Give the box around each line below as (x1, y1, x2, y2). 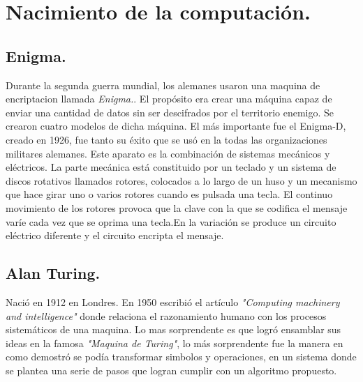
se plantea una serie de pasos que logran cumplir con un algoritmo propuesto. (6, 362, 337, 377)
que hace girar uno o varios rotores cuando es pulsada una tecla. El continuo (6, 187, 333, 201)
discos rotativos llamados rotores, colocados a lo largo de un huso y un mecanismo (6, 173, 357, 188)
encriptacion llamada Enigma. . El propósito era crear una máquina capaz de (6, 91, 332, 106)
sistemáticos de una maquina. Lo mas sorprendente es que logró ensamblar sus (6, 322, 341, 337)
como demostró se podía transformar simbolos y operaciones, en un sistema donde (6, 349, 357, 364)
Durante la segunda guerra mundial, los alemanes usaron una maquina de (6, 77, 320, 92)
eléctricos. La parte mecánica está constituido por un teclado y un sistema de (6, 160, 336, 174)
